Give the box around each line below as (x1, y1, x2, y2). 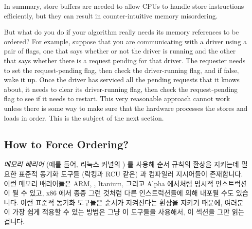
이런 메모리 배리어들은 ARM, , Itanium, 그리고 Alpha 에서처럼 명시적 (4, 178, 214, 188)
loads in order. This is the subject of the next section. (4, 112, 164, 123)
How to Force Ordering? (4, 136, 129, 151)
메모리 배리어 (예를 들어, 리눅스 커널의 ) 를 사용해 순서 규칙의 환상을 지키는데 (4, 159, 239, 169)
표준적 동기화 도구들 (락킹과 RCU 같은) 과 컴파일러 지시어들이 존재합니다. (18, 168, 243, 178)
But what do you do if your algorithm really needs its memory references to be (4, 27, 239, 37)
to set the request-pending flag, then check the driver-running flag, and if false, (4, 65, 239, 75)
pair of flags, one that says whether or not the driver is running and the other (4, 46, 236, 56)
